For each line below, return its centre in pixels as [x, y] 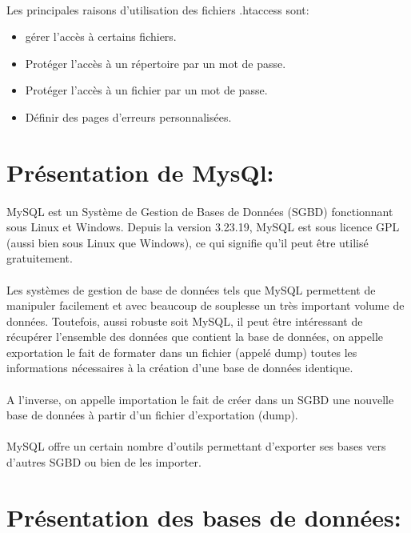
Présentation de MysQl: [140, 172]
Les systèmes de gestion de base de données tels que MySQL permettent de [191, 289]
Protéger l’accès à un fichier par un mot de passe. [146, 90]
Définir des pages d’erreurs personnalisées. [128, 116]
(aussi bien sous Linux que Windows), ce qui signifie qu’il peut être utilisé [188, 242]
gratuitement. [40, 258]
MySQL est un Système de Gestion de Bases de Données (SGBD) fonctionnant [200, 211]
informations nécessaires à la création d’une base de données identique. [180, 368]
